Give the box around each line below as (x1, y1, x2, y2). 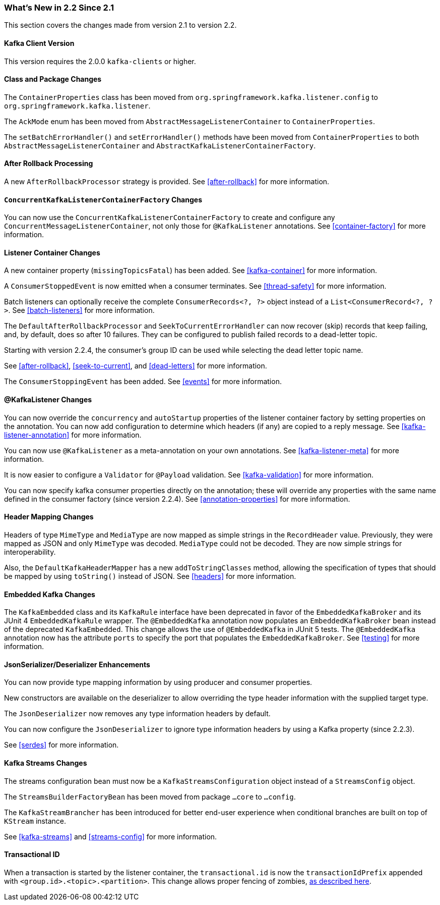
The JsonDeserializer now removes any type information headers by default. (4, 709, 271, 718)
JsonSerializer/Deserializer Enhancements (4, 660, 150, 669)
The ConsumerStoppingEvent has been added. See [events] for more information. (4, 377, 282, 386)
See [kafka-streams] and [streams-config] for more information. (4, 832, 217, 841)
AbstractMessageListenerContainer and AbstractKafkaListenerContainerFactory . (4, 141, 316, 150)
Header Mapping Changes (4, 512, 94, 521)
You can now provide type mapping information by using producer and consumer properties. (4, 678, 312, 687)
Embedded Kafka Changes (4, 590, 95, 599)
